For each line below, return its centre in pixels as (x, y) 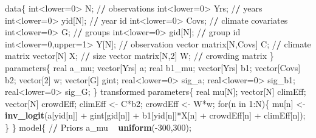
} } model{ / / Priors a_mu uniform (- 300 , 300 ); (98, 127)
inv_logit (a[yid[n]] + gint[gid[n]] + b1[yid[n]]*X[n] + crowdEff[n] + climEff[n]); (155, 115)
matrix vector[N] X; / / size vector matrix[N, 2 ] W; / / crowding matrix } (139, 56)
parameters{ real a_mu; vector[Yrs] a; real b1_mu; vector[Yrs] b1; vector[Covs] (153, 67)
